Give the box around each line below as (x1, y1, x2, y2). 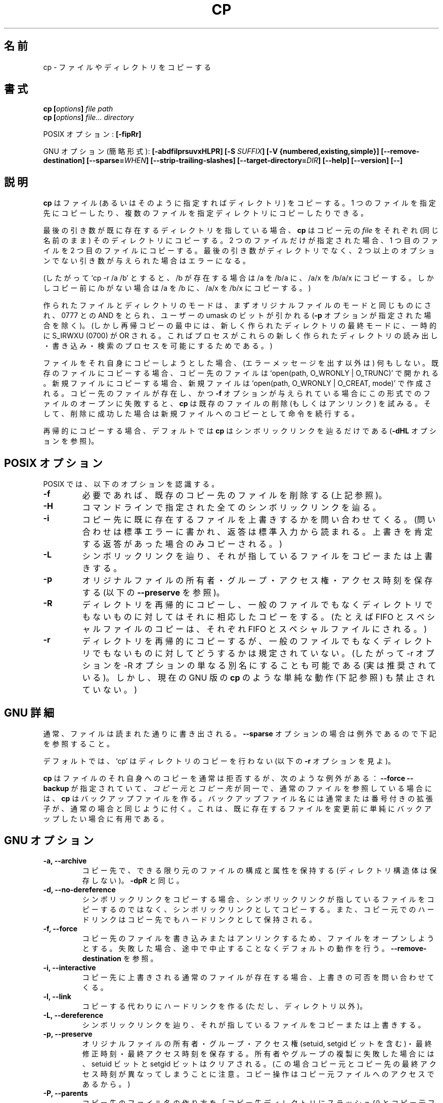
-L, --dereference (43, 1010, 103, 1019)
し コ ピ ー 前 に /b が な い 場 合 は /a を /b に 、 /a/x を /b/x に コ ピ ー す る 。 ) (43, 284, 311, 293)
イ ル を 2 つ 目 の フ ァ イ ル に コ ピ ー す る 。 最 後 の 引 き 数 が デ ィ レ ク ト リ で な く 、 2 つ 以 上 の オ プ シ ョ (43, 246, 435, 255)
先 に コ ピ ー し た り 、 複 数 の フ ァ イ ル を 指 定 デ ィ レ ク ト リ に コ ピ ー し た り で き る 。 (43, 209, 368, 218)
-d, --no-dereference (43, 885, 116, 894)
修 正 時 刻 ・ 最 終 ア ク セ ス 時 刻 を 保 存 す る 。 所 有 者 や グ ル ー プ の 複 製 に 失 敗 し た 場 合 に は (82, 1049, 434, 1058)
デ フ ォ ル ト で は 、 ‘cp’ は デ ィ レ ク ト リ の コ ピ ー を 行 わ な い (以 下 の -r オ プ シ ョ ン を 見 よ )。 (43, 756, 395, 765)
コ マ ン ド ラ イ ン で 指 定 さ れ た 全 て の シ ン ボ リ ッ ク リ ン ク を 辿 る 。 (82, 502, 381, 513)
